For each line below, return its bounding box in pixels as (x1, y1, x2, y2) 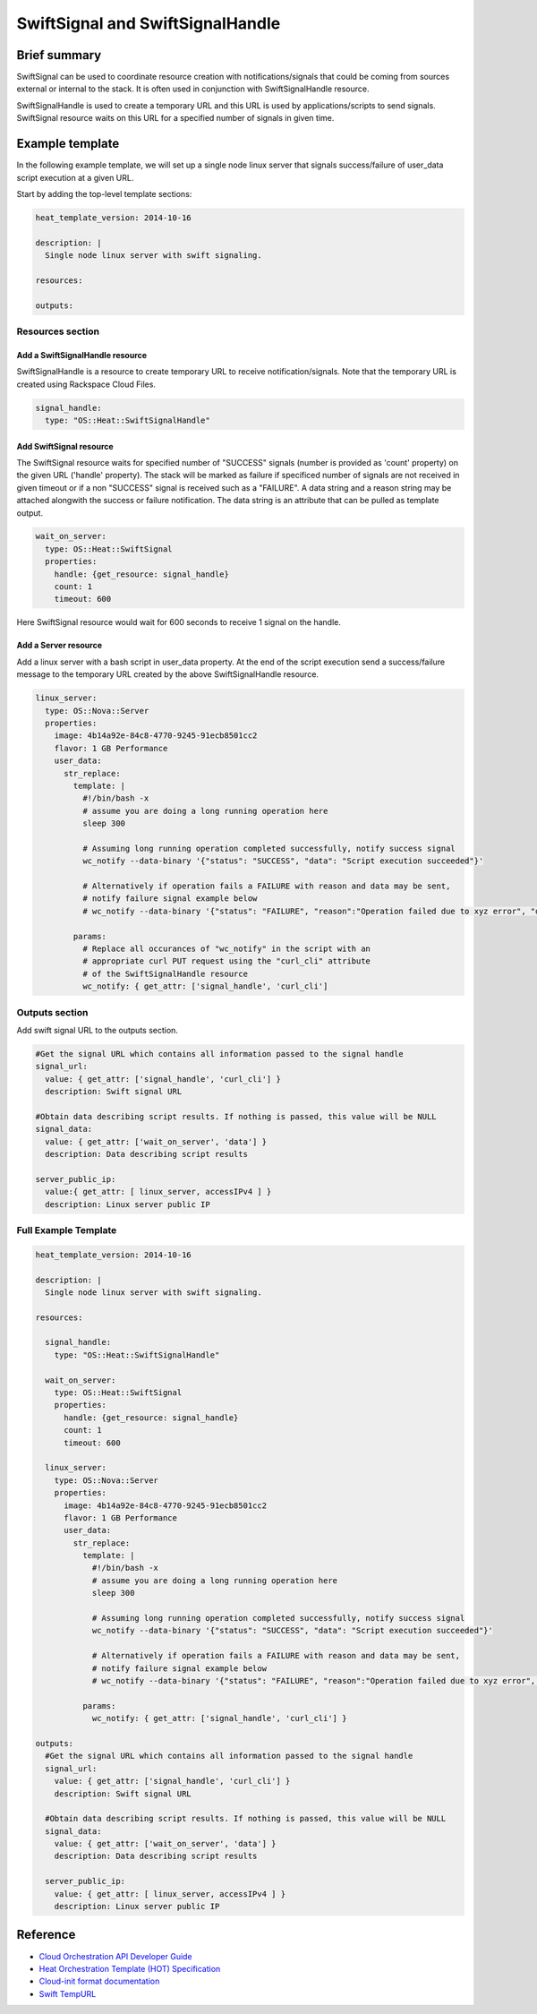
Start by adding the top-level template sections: (16, 188, 192, 199)
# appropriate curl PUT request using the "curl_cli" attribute (81, 956, 371, 966)
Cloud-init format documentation (38, 1975, 160, 1987)
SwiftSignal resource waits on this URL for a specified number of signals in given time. (16, 113, 335, 124)
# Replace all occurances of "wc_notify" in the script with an (81, 944, 371, 954)
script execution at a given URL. (16, 172, 134, 183)
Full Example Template (16, 1223, 117, 1236)
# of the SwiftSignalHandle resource (81, 968, 248, 979)
